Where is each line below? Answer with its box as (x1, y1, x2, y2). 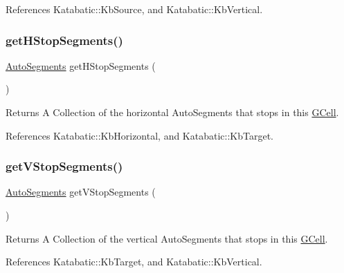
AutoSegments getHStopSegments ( (6, 58, 156, 73)
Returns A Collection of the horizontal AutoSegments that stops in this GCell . (6, 105, 339, 119)
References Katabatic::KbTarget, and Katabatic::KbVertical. (6, 254, 262, 269)
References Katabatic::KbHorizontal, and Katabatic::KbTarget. (6, 128, 273, 142)
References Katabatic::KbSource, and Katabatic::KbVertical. (6, 2, 263, 16)
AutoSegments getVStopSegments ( (6, 185, 156, 199)
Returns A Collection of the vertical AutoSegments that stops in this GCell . (6, 231, 328, 245)
